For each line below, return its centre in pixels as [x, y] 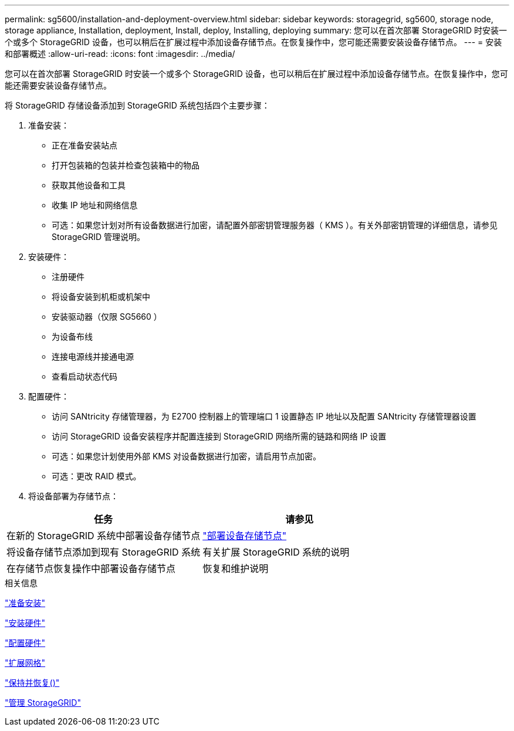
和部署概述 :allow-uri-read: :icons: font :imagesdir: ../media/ [120, 54]
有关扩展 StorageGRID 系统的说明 [276, 552]
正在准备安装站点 [84, 145]
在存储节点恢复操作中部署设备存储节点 [91, 568]
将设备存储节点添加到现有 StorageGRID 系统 [104, 552]
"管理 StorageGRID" [43, 703]
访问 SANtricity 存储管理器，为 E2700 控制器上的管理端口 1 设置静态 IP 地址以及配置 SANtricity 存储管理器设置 [264, 416]
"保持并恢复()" [32, 683]
